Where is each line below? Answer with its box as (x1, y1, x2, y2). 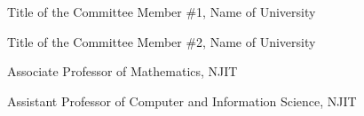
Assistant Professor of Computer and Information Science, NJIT (7, 91, 357, 110)
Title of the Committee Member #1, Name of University (7, 3, 316, 20)
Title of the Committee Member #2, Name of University (7, 32, 316, 50)
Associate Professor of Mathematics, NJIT (7, 62, 238, 81)
